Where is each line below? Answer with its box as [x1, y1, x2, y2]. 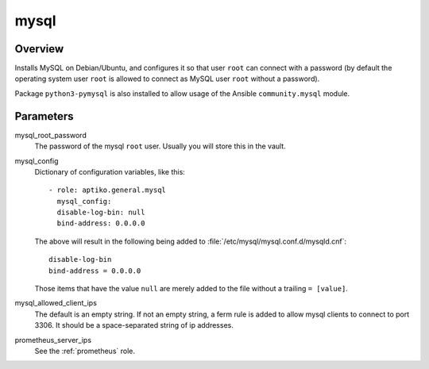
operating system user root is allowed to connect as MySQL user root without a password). [14, 74, 320, 83]
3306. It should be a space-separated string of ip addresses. [34, 321, 234, 330]
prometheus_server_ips [14, 335, 91, 344]
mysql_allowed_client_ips [14, 298, 97, 308]
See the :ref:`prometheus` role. [34, 346, 135, 356]
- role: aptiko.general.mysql [48, 186, 167, 194]
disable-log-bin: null [56, 208, 145, 217]
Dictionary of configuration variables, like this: [34, 167, 186, 176]
